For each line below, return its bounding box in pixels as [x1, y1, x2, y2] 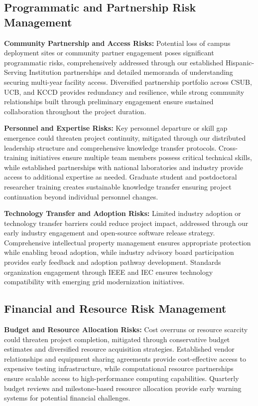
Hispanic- [225, 57, 255, 67]
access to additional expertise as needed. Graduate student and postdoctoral [4, 172, 237, 182]
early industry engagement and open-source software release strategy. [4, 227, 215, 238]
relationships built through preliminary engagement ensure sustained [4, 96, 214, 107]
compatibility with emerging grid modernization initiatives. [4, 276, 185, 287]
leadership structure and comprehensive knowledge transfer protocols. [4, 142, 217, 153]
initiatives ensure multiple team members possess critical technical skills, [30, 152, 252, 163]
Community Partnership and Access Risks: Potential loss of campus [4, 37, 231, 48]
